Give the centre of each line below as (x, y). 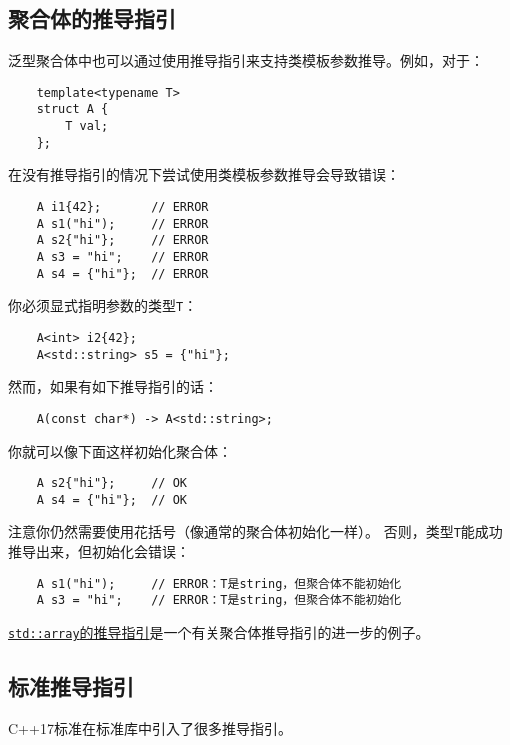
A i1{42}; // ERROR (122, 207)
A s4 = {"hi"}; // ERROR (122, 273)
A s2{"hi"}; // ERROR (122, 240)
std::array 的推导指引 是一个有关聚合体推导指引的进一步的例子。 (219, 631)
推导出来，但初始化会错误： (99, 551)
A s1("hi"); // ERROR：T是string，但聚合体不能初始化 (219, 583)
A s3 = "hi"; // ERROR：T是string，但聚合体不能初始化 (219, 600)
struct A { (72, 109)
